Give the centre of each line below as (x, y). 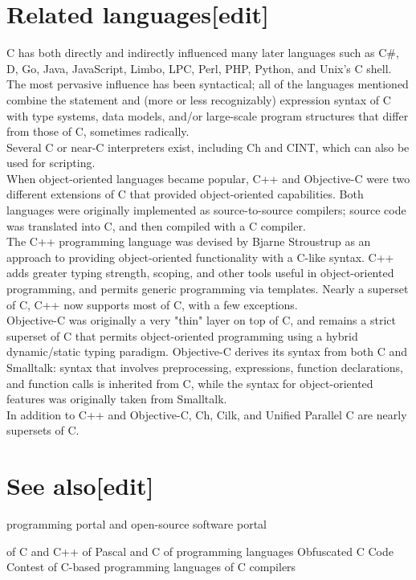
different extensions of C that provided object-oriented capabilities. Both (185, 194)
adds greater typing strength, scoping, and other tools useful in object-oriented (200, 273)
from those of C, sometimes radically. (98, 131)
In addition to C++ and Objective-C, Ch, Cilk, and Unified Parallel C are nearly (207, 414)
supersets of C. (43, 430)
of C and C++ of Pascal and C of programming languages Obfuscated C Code (200, 551)
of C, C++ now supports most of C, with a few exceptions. (152, 304)
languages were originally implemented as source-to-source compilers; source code (206, 210)
